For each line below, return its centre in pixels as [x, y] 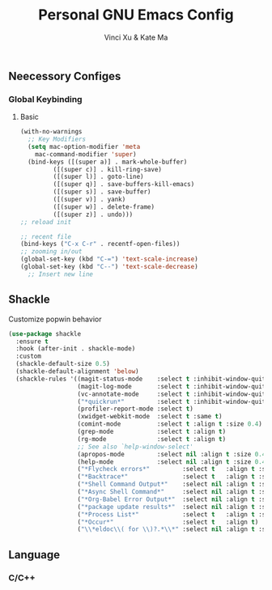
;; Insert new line [60, 274]
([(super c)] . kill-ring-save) [107, 169]
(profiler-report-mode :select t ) [136, 409]
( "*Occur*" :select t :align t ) [168, 522]
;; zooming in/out [51, 252]
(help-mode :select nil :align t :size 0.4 [172, 462]
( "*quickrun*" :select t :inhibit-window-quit [172, 401]
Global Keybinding [45, 99]
